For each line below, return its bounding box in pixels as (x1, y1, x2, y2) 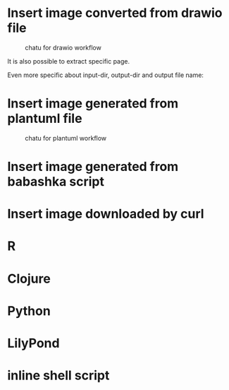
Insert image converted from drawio (7, 5, 223, 21)
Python (7, 302, 51, 319)
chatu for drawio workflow (25, 43, 102, 52)
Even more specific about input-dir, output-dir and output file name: (7, 71, 204, 79)
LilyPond (7, 336, 60, 351)
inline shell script (7, 367, 110, 384)
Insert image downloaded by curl (7, 206, 204, 222)
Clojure (7, 271, 51, 287)
